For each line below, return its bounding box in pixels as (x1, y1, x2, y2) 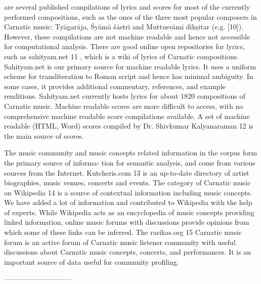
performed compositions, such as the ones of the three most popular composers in (4, 11, 257, 22)
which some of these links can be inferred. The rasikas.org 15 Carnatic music (4, 227, 242, 237)
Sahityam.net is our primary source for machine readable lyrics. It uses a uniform (4, 61, 256, 71)
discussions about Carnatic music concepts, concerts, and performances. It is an (4, 247, 251, 257)
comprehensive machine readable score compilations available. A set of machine (4, 110, 250, 121)
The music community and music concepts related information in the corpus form (4, 147, 257, 158)
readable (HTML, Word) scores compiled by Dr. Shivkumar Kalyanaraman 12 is (4, 120, 253, 131)
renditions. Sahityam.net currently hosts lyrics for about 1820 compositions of (4, 91, 245, 101)
